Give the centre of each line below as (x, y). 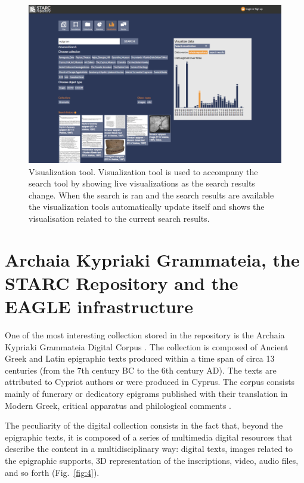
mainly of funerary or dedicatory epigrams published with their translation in (146, 394)
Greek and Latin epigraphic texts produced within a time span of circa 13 (140, 358)
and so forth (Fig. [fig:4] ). (52, 472)
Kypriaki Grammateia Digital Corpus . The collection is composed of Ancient (147, 346)
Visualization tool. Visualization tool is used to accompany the (143, 171)
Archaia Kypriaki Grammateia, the (152, 259)
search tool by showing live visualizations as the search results (142, 183)
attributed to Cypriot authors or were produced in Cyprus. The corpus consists (150, 382)
